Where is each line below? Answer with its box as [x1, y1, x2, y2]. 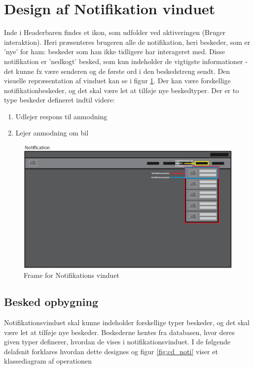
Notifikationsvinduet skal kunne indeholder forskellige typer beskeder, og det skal [4, 317, 250, 327]
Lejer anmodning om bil [15, 128, 89, 138]
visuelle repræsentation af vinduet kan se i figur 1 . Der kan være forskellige [4, 75, 231, 86]
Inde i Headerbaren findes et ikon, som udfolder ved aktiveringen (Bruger [4, 27, 225, 37]
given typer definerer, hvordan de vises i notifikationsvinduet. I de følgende [4, 336, 230, 347]
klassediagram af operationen [4, 356, 92, 366]
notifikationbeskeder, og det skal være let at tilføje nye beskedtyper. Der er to [4, 85, 239, 95]
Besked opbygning [4, 294, 99, 309]
